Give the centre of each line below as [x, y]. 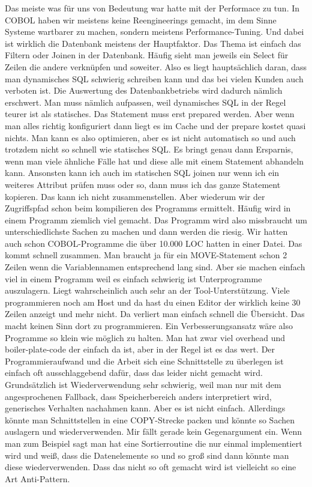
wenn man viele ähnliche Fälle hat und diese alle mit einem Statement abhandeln [154, 161]
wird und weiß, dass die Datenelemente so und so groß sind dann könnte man [147, 455]
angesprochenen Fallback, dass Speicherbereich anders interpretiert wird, [138, 396]
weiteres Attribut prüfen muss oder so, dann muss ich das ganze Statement [143, 184]
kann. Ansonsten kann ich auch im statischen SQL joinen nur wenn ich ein [142, 173]
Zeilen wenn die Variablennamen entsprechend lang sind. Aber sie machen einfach [155, 267]
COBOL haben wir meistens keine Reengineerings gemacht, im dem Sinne [141, 20]
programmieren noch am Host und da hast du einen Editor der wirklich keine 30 [153, 302]
